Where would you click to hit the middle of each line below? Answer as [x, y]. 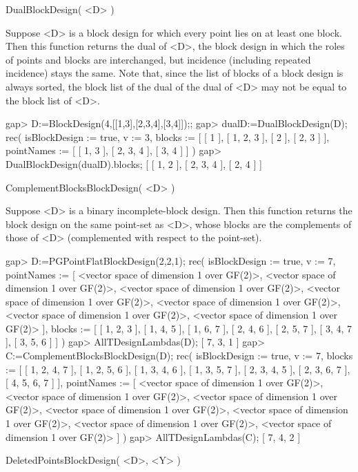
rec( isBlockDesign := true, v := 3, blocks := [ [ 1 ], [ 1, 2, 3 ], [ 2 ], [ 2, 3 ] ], [168, 136]
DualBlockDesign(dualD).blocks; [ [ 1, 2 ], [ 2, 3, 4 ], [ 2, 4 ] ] [134, 163]
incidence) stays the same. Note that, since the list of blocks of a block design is [175, 73]
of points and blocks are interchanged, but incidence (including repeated [158, 59]
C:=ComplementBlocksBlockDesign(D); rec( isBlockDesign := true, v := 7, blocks [179, 356]
